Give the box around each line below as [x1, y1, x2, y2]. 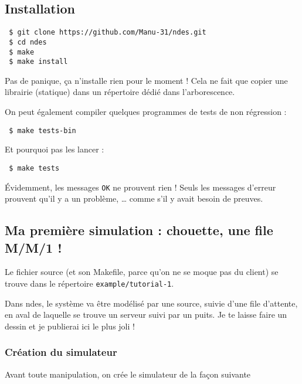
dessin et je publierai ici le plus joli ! [5, 320, 135, 332]
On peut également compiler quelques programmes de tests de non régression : [5, 106, 287, 118]
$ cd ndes [9, 38, 47, 46]
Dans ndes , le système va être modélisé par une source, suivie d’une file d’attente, [5, 297, 298, 309]
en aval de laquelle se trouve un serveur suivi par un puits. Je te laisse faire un [5, 308, 287, 321]
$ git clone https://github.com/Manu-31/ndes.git [9, 28, 206, 37]
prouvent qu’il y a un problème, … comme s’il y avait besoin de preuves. [5, 192, 263, 205]
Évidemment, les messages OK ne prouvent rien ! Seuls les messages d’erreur [5, 181, 276, 193]
